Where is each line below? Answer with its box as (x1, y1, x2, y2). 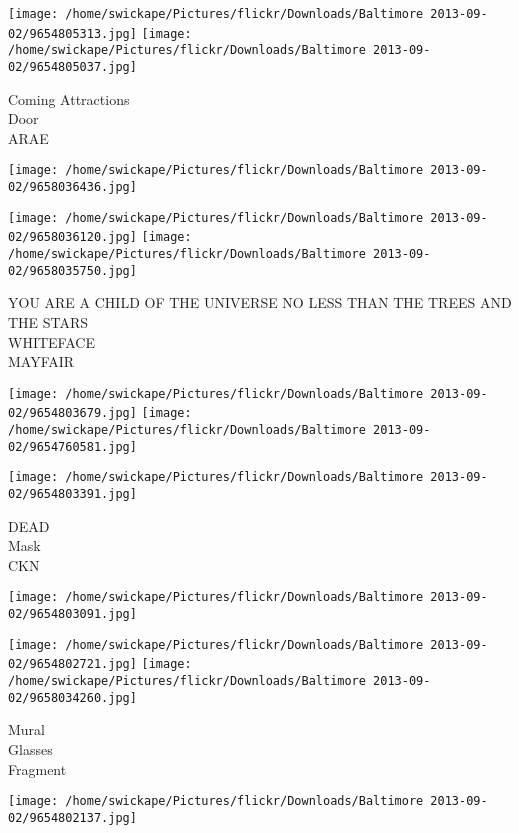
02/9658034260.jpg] (8, 690, 137, 705)
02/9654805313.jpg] (8, 26, 137, 41)
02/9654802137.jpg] (8, 810, 137, 825)
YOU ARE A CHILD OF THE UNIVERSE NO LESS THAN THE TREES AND (8, 292, 512, 313)
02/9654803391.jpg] (8, 487, 137, 501)
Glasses (8, 738, 53, 759)
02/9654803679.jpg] (8, 406, 137, 421)
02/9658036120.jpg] (8, 230, 137, 245)
